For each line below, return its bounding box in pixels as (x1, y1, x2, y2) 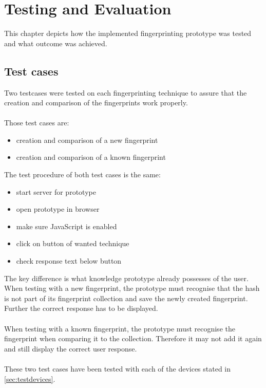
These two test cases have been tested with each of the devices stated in (4, 363, 231, 374)
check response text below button (16, 255, 122, 266)
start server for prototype (16, 186, 96, 197)
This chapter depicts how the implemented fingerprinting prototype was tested (4, 28, 252, 39)
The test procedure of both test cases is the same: (4, 169, 161, 180)
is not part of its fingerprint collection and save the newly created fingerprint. (4, 292, 248, 303)
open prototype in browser (16, 204, 100, 214)
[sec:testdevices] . (4, 373, 55, 384)
